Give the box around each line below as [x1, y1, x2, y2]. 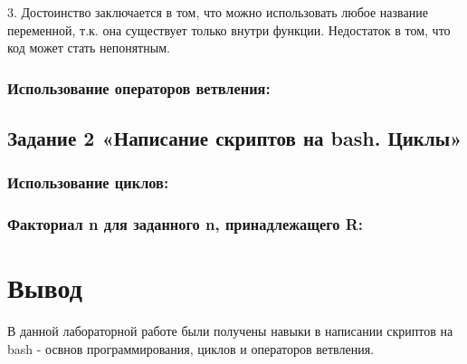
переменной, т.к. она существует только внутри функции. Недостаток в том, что [7, 20, 451, 39]
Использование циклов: [7, 171, 169, 194]
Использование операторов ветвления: [7, 76, 271, 99]
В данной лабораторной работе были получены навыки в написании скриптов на [7, 321, 453, 340]
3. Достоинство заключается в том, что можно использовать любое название [7, 3, 428, 21]
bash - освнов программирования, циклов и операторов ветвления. [7, 339, 375, 358]
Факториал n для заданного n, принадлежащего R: [7, 213, 364, 235]
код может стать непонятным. [7, 38, 170, 57]
